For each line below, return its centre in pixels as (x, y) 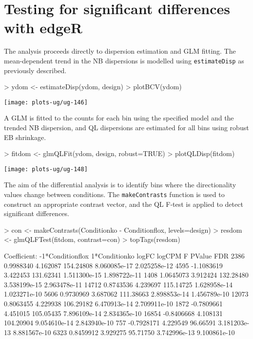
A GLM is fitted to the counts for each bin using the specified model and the (119, 118)
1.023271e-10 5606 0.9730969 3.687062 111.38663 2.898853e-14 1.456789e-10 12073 (126, 294)
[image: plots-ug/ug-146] (46, 102)
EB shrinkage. (25, 137)
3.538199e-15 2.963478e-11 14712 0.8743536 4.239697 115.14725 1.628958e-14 (118, 284)
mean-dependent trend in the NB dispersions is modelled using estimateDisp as (124, 60)
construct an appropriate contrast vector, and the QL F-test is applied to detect (124, 204)
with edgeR (43, 28)
